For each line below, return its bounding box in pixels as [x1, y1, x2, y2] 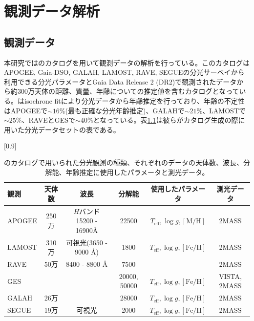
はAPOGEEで [4, 105, 47, 115]
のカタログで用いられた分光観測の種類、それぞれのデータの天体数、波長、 [4, 157, 243, 167]
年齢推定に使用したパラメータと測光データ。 [65, 167, 209, 177]
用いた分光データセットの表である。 [4, 124, 120, 134]
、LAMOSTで [202, 105, 246, 115]
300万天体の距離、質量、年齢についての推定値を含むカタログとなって [17, 86, 239, 96]
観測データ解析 [4, 1, 100, 21]
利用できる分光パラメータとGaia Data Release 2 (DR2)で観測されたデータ [4, 76, 237, 86]
